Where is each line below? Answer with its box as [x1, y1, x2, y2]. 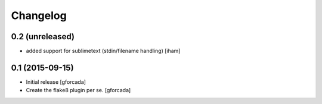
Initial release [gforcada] [26, 78, 86, 86]
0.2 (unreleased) [11, 31, 75, 42]
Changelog [11, 9, 67, 22]
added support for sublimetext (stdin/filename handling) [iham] [26, 48, 181, 55]
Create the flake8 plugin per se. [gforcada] [26, 87, 131, 94]
